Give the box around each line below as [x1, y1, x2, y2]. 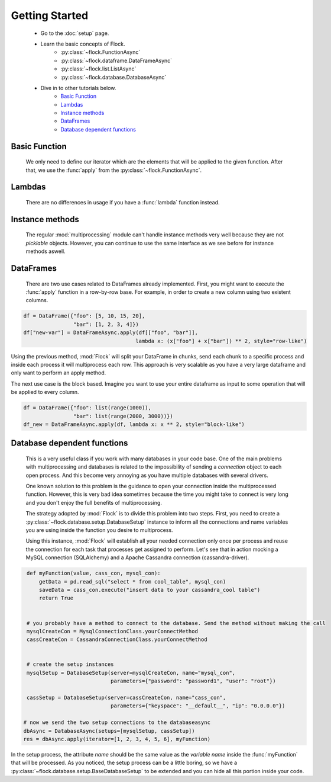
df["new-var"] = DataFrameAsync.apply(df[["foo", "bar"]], [23, 329, 198, 336]
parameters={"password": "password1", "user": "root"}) [110, 678, 276, 684]
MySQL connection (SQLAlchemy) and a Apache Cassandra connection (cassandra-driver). [25, 554, 249, 561]
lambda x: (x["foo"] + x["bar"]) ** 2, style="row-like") [135, 338, 307, 344]
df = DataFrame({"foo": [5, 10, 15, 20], [23, 313, 145, 319]
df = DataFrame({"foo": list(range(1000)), [23, 405, 152, 411]
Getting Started [11, 9, 89, 22]
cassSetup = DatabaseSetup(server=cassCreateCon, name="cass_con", [27, 694, 226, 701]
